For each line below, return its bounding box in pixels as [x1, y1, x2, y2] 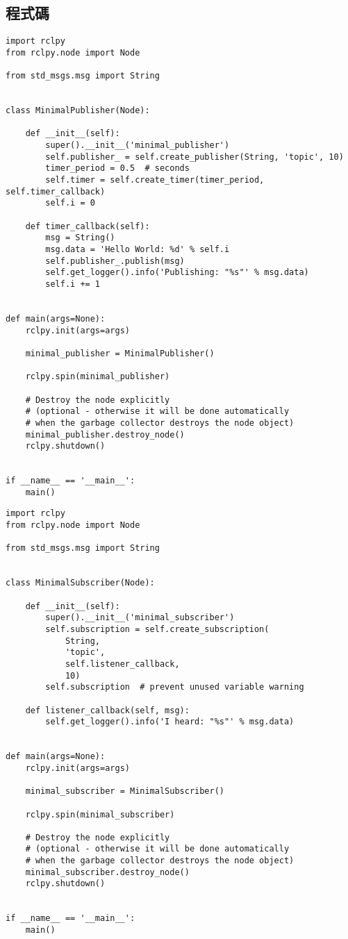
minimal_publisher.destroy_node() [25, 429, 185, 440]
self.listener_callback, [65, 658, 180, 669]
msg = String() [45, 233, 115, 243]
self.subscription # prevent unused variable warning [45, 682, 304, 692]
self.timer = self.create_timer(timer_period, [45, 175, 265, 185]
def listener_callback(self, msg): [25, 705, 190, 715]
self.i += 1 [45, 279, 101, 289]
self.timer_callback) [6, 186, 106, 197]
